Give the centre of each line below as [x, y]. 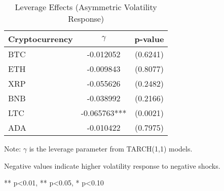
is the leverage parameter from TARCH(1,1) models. [111, 148]
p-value [149, 39]
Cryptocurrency [41, 39]
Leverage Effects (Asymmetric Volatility [86, 7]
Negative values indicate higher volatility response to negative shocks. [112, 165]
